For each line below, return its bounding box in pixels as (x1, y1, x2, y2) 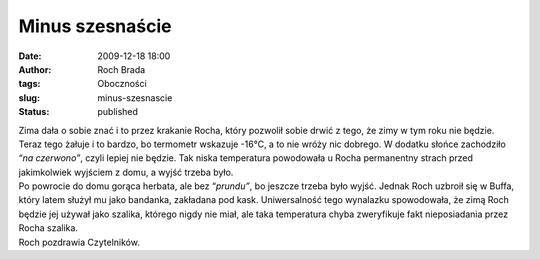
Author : (18, 63, 52, 75)
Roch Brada (97, 63, 146, 75)
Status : (18, 106, 50, 118)
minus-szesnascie (97, 91, 173, 104)
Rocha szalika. (18, 222, 79, 234)
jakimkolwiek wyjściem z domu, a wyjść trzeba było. (18, 166, 234, 178)
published (97, 106, 139, 118)
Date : (18, 50, 42, 62)
